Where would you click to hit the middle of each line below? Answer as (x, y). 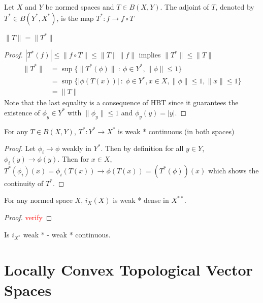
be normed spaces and (80, 7)
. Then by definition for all (142, 148)
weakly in (76, 148)
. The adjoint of (185, 7)
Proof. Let (20, 148)
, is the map (75, 18)
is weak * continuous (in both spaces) (176, 131)
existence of (22, 112)
